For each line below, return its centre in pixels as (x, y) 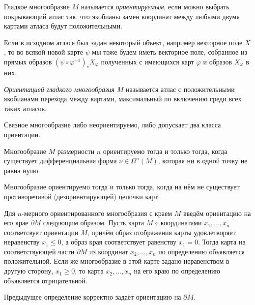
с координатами (178, 223)
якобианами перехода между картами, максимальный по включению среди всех (123, 99)
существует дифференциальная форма (60, 161)
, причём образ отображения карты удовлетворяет (161, 232)
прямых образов (28, 61)
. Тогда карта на (222, 242)
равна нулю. (22, 170)
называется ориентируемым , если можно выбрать (155, 6)
